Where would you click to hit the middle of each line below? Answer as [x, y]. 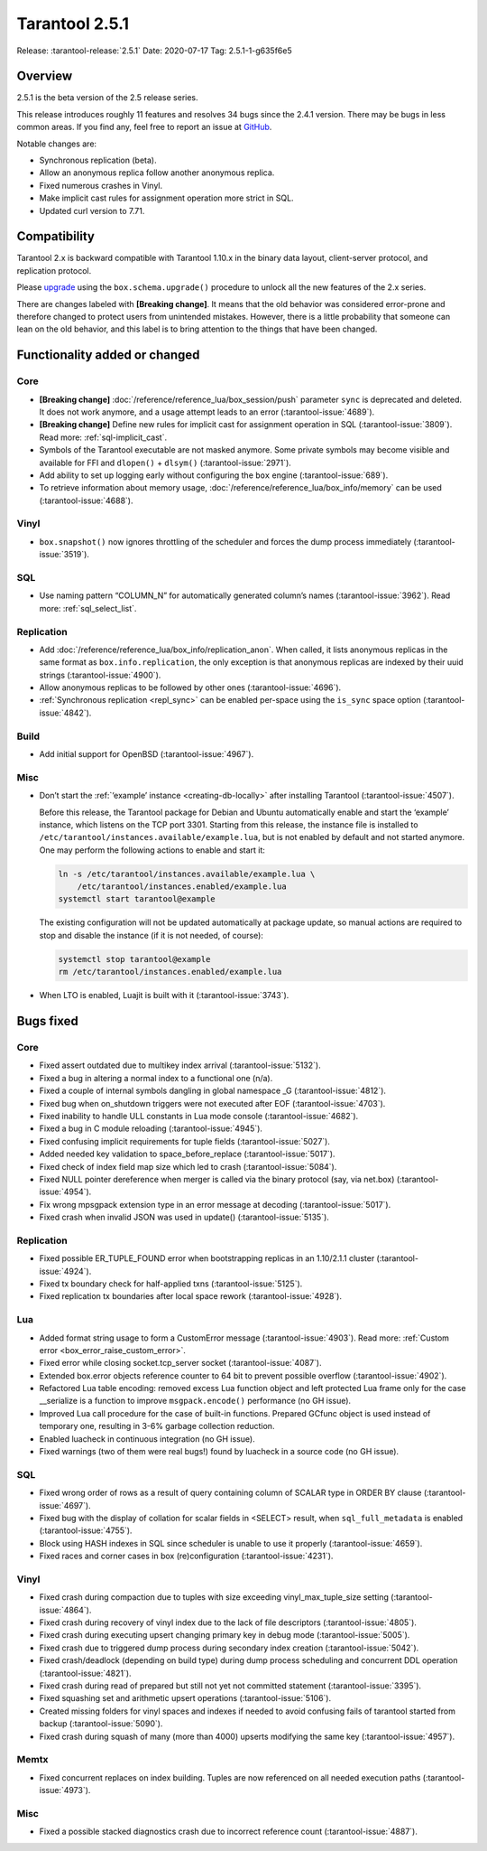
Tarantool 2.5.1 [73, 23]
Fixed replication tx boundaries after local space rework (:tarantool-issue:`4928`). [191, 1296]
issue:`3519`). [64, 555]
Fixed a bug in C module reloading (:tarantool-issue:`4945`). [151, 1128]
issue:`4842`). [65, 713]
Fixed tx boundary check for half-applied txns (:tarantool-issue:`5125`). [171, 1284]
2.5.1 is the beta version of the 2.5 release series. [107, 98]
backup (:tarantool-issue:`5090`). [101, 1724]
